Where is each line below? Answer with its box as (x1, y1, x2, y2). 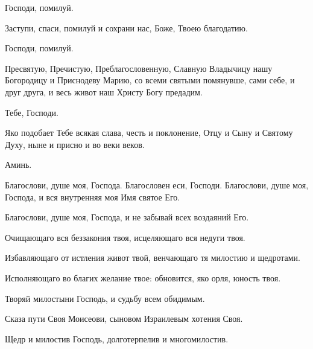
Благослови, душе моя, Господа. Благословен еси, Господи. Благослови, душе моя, (5, 178, 309, 191)
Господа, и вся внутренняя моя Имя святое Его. (5, 190, 180, 203)
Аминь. (5, 158, 32, 171)
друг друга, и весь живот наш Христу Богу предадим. (5, 85, 203, 98)
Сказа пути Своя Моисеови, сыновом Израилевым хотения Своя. (5, 312, 243, 325)
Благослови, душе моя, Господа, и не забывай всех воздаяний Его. (5, 211, 249, 223)
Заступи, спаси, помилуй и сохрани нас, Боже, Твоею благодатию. (5, 21, 248, 34)
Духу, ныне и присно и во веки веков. (5, 138, 145, 150)
